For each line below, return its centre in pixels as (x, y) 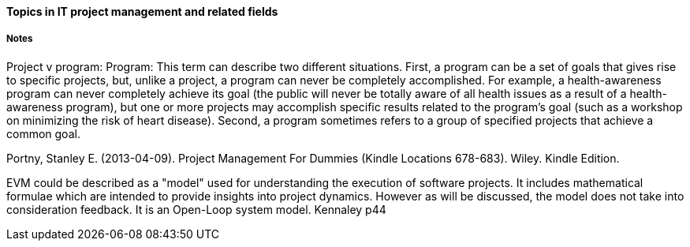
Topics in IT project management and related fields (142, 11)
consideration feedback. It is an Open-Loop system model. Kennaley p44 (196, 209)
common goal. (43, 133)
